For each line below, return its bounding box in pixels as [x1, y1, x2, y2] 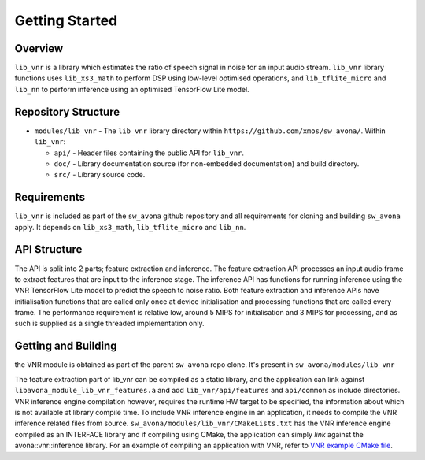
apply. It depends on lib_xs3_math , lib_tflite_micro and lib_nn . [14, 222, 246, 232]
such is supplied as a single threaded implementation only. [14, 319, 205, 328]
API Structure [14, 243, 83, 256]
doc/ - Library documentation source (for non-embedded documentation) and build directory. [54, 158, 360, 169]
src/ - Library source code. [54, 170, 146, 180]
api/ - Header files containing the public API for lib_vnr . [54, 148, 244, 158]
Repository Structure [14, 105, 120, 118]
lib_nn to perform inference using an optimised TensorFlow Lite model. [14, 84, 249, 94]
